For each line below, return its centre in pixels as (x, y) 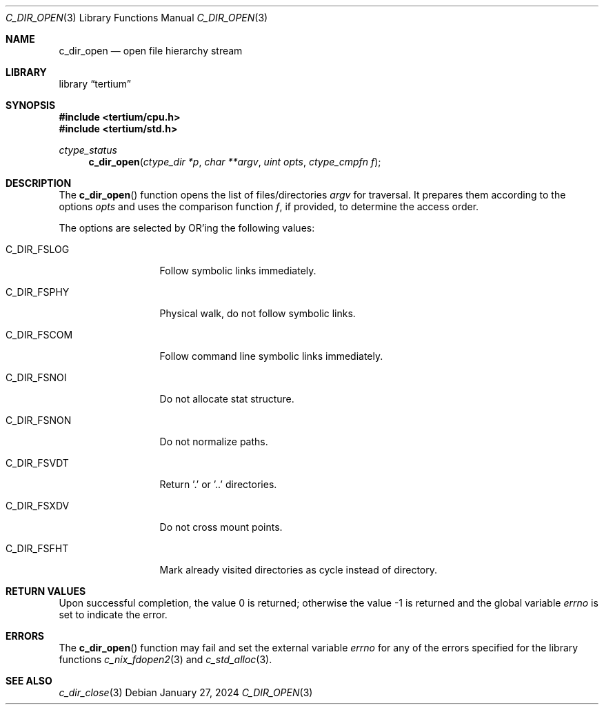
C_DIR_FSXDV (38, 506)
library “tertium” (95, 84)
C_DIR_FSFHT (37, 548)
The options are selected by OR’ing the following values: (187, 228)
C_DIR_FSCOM (39, 335)
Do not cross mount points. (221, 527)
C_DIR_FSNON (39, 420)
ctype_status (88, 150)
